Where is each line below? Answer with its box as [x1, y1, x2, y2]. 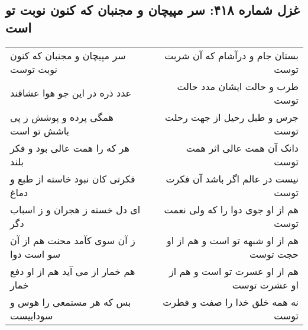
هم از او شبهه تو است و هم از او [166, 233, 299, 247]
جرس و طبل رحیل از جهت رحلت [165, 110, 299, 124]
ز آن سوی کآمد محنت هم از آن [10, 233, 135, 247]
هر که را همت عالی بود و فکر [10, 140, 129, 155]
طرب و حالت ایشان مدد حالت [177, 79, 299, 93]
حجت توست [249, 246, 299, 261]
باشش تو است [10, 123, 70, 137]
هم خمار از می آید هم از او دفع [10, 264, 135, 278]
